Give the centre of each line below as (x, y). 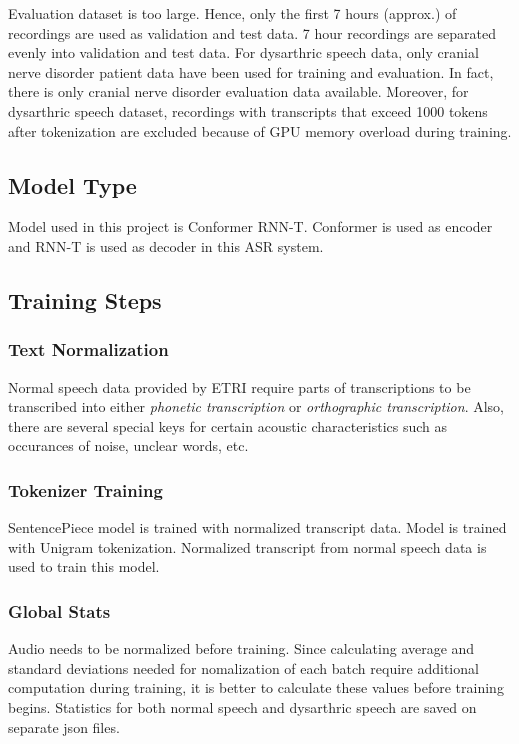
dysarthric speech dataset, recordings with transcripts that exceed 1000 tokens (248, 110)
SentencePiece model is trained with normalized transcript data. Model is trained (257, 527)
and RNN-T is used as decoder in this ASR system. (166, 245)
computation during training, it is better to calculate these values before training (256, 687)
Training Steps (85, 299)
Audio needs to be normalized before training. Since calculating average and (241, 648)
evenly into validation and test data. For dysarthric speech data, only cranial (243, 52)
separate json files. (64, 726)
